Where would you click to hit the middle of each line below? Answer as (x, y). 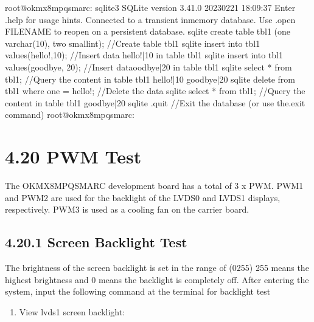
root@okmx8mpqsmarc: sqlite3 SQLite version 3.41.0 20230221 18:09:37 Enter (150, 7)
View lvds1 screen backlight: (72, 311)
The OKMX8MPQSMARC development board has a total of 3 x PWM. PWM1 (154, 186)
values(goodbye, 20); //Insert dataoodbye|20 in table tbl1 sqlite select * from (148, 67)
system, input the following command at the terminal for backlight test (138, 291)
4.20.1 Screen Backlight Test (96, 242)
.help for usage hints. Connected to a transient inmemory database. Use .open (150, 19)
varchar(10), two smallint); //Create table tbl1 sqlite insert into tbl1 (133, 43)
